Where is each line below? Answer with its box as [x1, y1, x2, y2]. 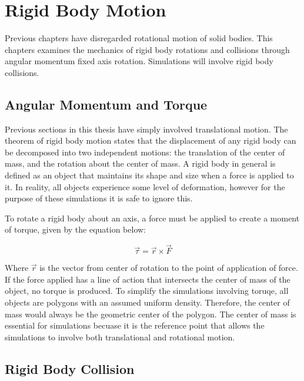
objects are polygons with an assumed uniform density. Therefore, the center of [5, 296, 290, 309]
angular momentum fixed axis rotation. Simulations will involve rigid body [5, 55, 273, 67]
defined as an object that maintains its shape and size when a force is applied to [5, 169, 294, 181]
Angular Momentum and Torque [5, 95, 208, 113]
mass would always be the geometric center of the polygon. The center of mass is [5, 307, 296, 320]
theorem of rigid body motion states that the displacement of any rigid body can [5, 134, 296, 147]
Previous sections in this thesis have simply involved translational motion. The [5, 122, 288, 135]
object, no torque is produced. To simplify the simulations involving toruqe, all [5, 284, 289, 297]
